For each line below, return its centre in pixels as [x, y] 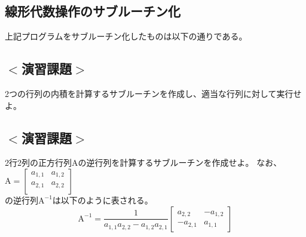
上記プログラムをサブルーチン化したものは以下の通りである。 [126, 36]
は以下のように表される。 [102, 200]
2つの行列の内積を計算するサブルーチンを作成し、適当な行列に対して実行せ [153, 93]
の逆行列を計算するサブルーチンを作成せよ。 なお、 [180, 162]
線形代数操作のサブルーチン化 [93, 11]
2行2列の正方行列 [38, 162]
